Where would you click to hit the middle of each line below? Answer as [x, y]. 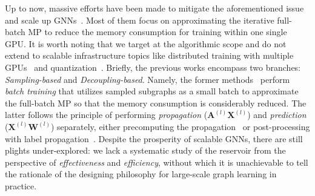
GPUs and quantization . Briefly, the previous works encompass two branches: [153, 67]
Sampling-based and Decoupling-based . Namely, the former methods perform [148, 79]
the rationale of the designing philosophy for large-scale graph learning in [141, 174]
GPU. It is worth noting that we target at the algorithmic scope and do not [146, 43]
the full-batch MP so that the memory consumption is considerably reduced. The [156, 103]
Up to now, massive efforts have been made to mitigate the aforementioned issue [154, 8]
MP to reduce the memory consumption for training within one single [157, 32]
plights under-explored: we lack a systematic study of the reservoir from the [145, 150]
